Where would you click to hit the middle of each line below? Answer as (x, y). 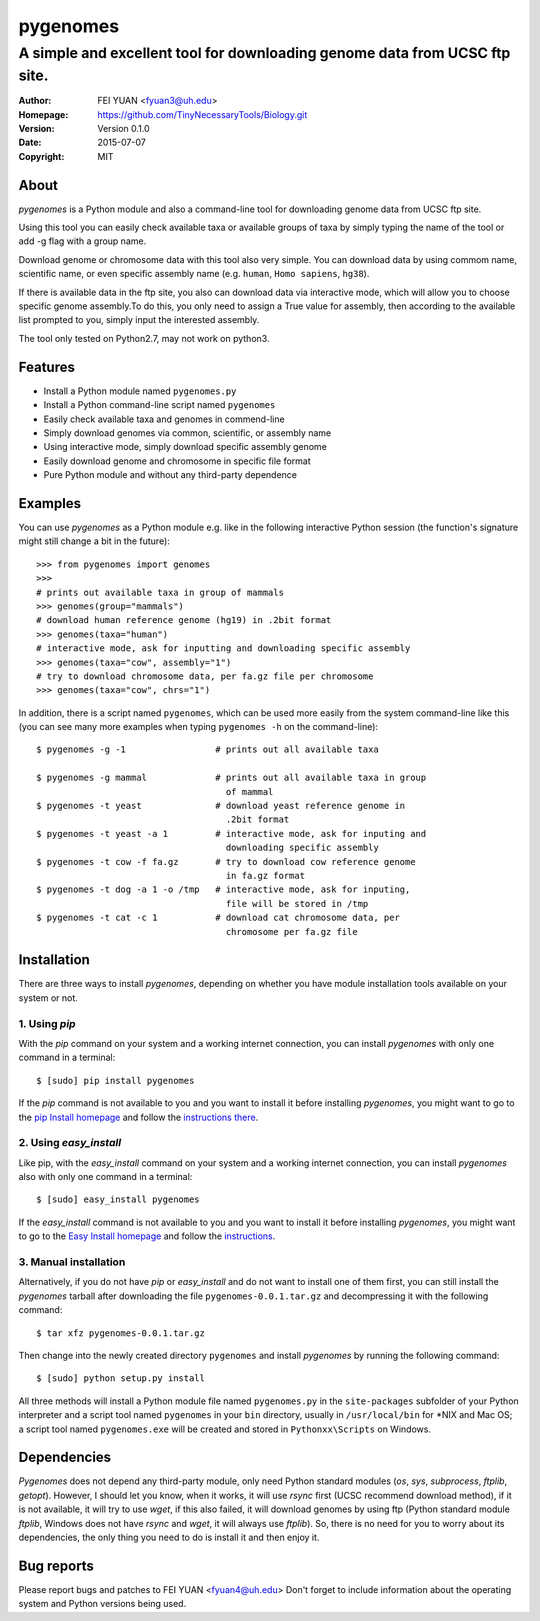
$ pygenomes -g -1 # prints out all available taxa (207, 749)
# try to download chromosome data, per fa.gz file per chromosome (205, 676)
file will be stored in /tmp (297, 903)
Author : (35, 101)
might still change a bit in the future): (94, 541)
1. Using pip (47, 1023)
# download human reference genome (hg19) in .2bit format (184, 620)
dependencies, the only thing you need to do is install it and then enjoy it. (169, 1537)
